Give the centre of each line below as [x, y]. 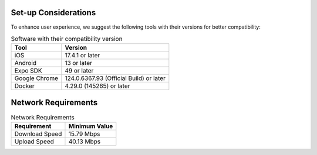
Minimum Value [91, 126]
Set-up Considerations [53, 13]
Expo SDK [28, 71]
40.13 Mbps [85, 142]
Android [26, 63]
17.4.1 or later [82, 56]
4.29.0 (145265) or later [97, 86]
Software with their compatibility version [67, 39]
